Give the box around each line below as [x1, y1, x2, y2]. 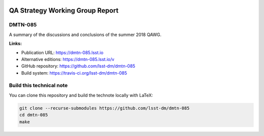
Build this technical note [9, 82, 68, 89]
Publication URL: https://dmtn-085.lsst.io [21, 49, 104, 56]
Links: [9, 40, 22, 46]
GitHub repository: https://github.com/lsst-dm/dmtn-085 [21, 63, 135, 69]
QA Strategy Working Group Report [9, 6, 119, 15]
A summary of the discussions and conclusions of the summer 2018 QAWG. [9, 32, 162, 38]
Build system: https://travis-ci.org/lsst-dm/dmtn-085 [21, 70, 127, 76]
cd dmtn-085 [19, 112, 48, 118]
